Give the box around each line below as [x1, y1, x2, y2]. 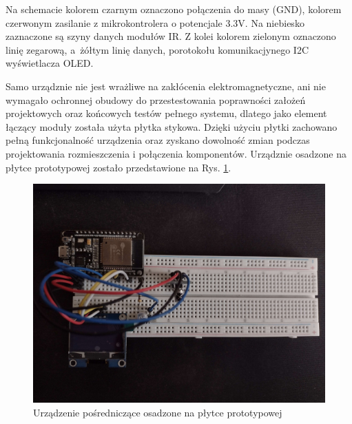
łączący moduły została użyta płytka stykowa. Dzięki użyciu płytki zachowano [6, 119, 338, 134]
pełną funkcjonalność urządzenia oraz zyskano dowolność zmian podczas [6, 133, 310, 147]
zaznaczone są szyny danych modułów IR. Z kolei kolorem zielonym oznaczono [6, 29, 336, 43]
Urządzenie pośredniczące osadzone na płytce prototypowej [33, 405, 282, 419]
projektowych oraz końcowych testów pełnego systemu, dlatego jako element [6, 106, 327, 120]
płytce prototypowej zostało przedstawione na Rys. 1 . [6, 160, 231, 174]
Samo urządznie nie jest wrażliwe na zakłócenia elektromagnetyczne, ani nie [6, 78, 326, 93]
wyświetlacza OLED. [6, 56, 94, 70]
